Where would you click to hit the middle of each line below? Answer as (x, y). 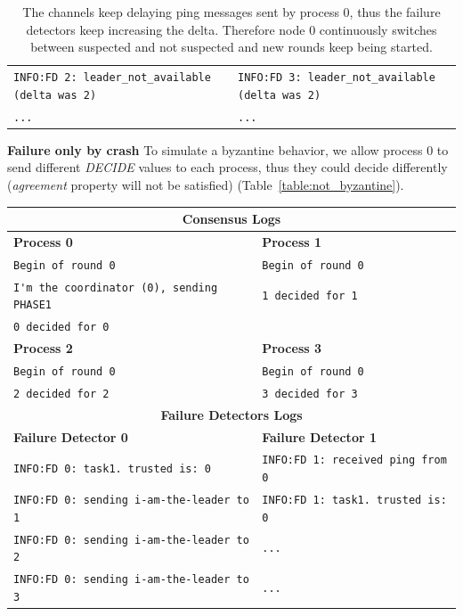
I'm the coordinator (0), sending (116, 287)
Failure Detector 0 (71, 436)
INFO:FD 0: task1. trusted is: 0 (112, 469)
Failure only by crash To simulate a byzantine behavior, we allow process (215, 149)
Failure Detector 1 (319, 436)
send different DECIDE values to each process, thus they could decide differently (227, 167)
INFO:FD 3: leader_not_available (337, 78)
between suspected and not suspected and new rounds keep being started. (231, 47)
